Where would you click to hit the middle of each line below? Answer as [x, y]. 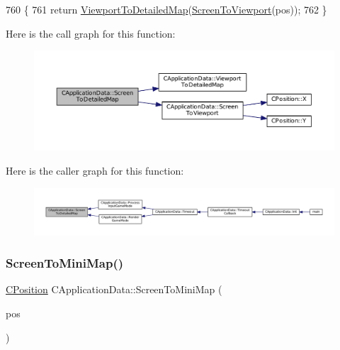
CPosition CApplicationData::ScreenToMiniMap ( [114, 289]
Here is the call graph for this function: [91, 33]
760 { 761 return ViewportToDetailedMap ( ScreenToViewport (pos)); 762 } [166, 9]
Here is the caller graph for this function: [95, 170]
